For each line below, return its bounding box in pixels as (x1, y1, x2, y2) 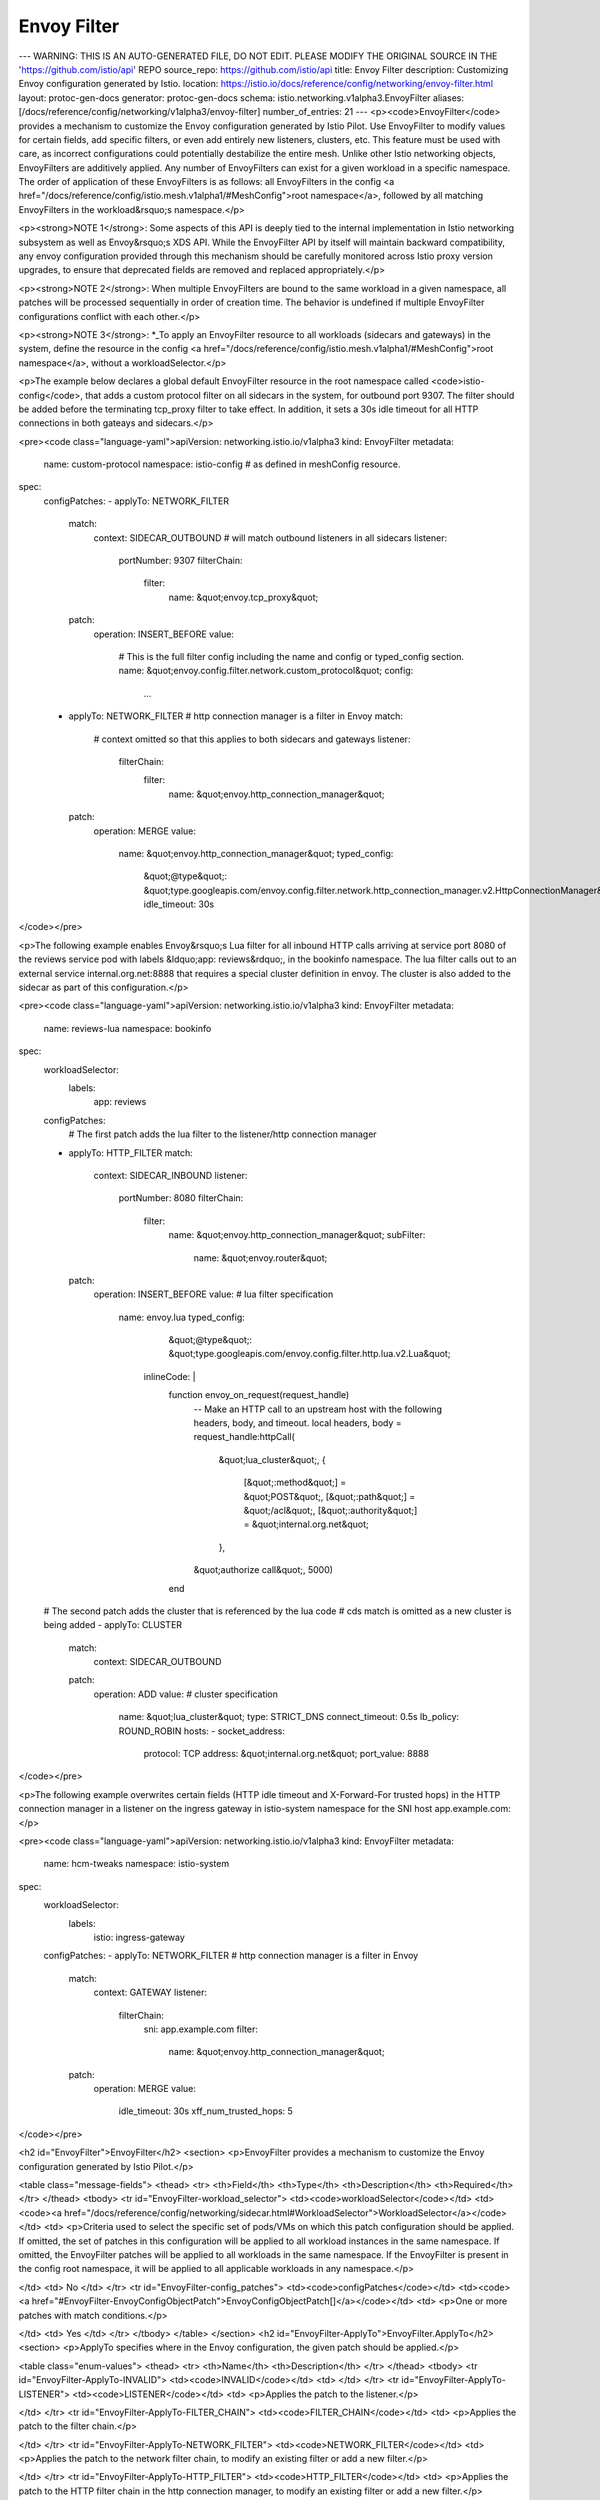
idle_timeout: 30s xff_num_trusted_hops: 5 (118, 2105, 294, 2117)
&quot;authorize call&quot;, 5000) (193, 1564, 334, 1576)
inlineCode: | (143, 1370, 196, 1382)
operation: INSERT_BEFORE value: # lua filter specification (93, 1288, 334, 1300)
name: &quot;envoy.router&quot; (193, 1251, 328, 1264)
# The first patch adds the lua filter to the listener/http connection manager (68, 1128, 377, 1140)
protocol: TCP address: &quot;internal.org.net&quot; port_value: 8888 (143, 1748, 430, 1760)
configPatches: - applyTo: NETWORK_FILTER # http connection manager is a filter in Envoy (43, 1950, 419, 1962)
